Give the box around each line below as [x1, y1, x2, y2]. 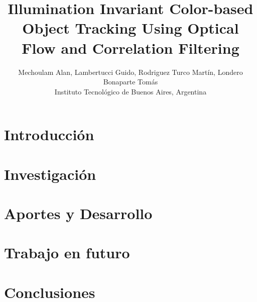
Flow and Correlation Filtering [22, 37, 239, 58]
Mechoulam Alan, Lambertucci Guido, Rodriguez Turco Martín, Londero [18, 66, 243, 77]
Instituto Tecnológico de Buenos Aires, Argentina [54, 86, 207, 96]
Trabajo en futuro [4, 242, 130, 263]
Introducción [4, 124, 94, 145]
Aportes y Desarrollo [4, 203, 153, 224]
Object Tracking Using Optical [22, 18, 239, 38]
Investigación [4, 163, 96, 184]
